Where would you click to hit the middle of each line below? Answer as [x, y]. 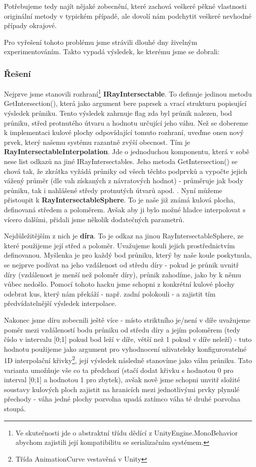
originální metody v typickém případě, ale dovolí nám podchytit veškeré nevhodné [128, 16]
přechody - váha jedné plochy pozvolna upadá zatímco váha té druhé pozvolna [122, 399]
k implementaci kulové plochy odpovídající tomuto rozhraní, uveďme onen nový [124, 132]
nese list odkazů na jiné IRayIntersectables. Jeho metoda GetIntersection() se [121, 161]
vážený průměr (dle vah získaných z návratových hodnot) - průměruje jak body [124, 181]
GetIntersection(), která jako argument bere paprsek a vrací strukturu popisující [125, 103]
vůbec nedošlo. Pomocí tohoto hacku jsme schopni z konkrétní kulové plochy [119, 284]
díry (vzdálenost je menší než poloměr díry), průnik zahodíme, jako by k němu [123, 274]
